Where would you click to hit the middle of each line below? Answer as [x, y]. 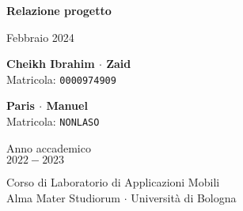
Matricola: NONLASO [53, 121]
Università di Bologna [184, 197]
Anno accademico [49, 147]
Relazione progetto [59, 10]
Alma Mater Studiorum [63, 197]
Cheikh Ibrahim [51, 64]
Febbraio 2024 [40, 37]
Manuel [67, 105]
